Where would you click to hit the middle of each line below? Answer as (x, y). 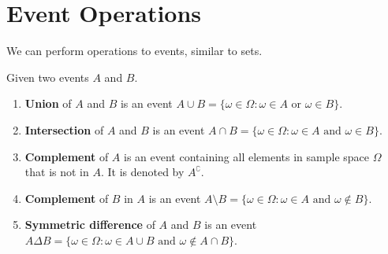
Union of (48, 103)
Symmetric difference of (90, 225)
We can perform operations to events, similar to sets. (134, 51)
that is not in (57, 172)
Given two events (48, 77)
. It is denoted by (142, 172)
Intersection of (64, 129)
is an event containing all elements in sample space (246, 156)
